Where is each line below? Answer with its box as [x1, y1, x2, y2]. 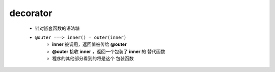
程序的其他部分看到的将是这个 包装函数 [52, 55, 134, 61]
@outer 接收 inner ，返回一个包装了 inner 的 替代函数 [52, 48, 166, 54]
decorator [9, 8, 52, 19]
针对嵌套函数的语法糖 [35, 25, 80, 31]
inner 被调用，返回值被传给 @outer [52, 41, 127, 47]
